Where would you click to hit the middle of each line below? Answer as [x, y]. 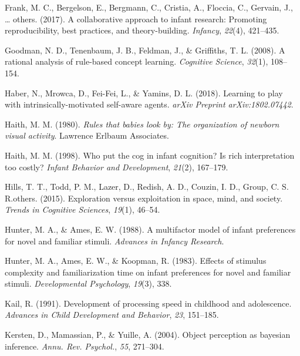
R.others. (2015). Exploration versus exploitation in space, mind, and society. [144, 198]
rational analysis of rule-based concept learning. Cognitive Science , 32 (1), [136, 61]
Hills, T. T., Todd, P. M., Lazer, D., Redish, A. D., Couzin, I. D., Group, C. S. [147, 187]
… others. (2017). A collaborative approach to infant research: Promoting [136, 19]
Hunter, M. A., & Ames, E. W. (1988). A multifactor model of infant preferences [150, 229]
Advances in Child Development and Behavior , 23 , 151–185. [112, 315]
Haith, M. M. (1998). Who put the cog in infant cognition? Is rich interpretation [150, 155]
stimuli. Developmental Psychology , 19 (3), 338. [88, 283]
